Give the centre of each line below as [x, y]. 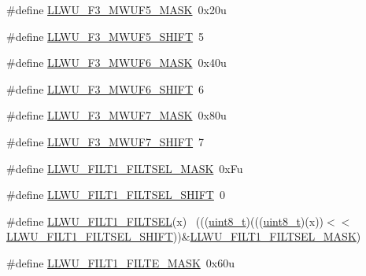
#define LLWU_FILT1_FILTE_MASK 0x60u [120, 262]
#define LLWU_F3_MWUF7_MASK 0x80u [116, 115]
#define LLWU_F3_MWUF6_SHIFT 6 [105, 88]
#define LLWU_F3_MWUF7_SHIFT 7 [105, 141]
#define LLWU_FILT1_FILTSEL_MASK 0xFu [125, 168]
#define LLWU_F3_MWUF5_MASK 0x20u [116, 9]
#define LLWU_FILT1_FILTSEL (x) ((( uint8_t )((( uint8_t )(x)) [165, 221]
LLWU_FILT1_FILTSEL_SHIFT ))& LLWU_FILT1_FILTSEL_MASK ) [184, 236]
